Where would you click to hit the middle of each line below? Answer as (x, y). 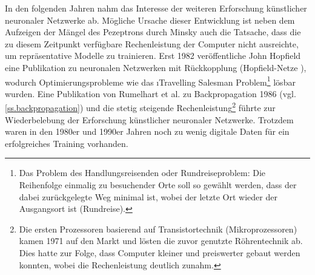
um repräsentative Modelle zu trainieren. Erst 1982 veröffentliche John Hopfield (153, 56)
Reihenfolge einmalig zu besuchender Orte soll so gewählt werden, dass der (158, 185)
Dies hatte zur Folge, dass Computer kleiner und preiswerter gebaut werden (160, 253)
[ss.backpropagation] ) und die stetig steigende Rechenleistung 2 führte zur (140, 107)
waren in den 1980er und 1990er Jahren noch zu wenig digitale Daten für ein (147, 131)
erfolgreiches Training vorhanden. (67, 143)
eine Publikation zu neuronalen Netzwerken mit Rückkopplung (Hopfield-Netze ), (156, 67)
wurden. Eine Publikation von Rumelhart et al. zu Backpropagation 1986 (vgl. (151, 93)
